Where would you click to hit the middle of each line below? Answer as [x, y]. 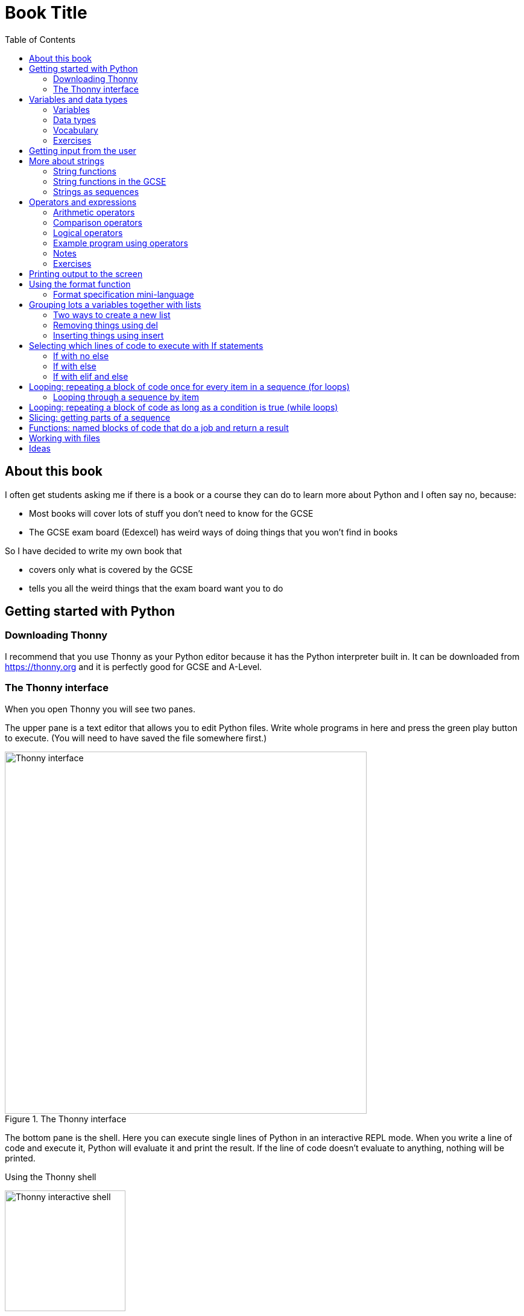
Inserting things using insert [109, 335]
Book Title [46, 13]
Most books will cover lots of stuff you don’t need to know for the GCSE [171, 513]
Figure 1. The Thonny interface [66, 1119]
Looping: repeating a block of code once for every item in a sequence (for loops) [189, 386]
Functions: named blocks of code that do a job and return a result [159, 427]
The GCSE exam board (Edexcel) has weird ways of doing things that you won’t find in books [213, 532]
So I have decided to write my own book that [93, 551]
